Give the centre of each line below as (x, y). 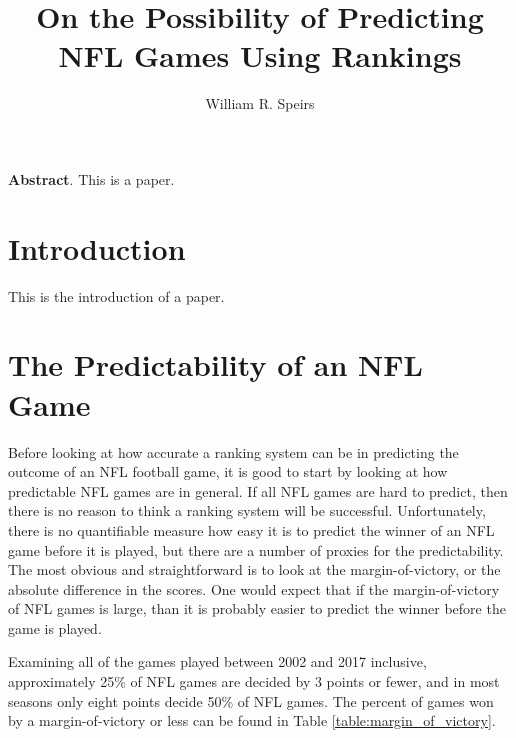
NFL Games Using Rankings (260, 55)
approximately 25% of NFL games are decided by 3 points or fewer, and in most (254, 681)
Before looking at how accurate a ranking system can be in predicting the (233, 451)
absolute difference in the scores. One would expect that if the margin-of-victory (254, 588)
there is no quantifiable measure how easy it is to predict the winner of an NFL (251, 529)
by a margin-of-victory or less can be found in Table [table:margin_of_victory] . (252, 720)
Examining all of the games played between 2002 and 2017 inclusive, (217, 661)
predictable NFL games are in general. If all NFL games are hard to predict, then (258, 490)
